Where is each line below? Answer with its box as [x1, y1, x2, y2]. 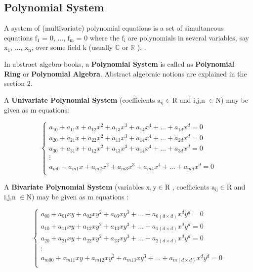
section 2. [4, 78, 33, 88]
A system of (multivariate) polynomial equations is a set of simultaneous [4, 23, 224, 33]
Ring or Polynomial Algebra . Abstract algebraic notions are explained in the [4, 68, 247, 78]
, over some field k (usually [31, 42, 113, 52]
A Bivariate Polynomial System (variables [4, 181, 144, 192]
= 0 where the [76, 32, 120, 42]
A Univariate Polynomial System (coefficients [4, 94, 155, 105]
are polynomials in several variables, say [127, 32, 249, 42]
